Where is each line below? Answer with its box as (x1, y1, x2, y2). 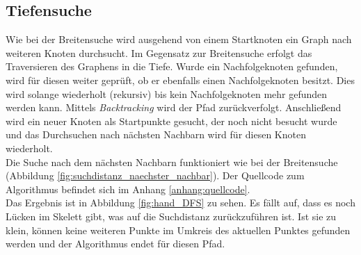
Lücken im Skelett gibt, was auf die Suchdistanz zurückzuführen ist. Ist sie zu (6, 208, 337, 223)
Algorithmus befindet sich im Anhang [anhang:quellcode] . (6, 181, 250, 196)
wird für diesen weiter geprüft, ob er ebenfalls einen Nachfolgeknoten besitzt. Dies (6, 72, 355, 87)
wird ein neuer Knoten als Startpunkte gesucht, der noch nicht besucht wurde (6, 113, 337, 128)
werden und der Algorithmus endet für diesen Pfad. (6, 236, 225, 251)
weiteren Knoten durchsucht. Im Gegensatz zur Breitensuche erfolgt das (6, 45, 312, 60)
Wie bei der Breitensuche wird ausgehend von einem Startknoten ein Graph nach (6, 32, 352, 47)
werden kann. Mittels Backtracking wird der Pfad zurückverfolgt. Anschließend (6, 100, 342, 115)
